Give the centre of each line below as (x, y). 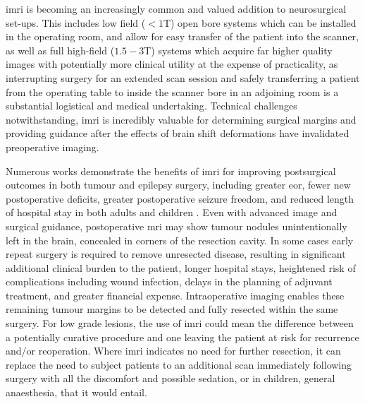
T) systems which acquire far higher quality (238, 50)
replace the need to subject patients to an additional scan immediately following (179, 364)
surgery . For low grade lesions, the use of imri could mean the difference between (180, 323)
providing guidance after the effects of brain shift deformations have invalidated (178, 133)
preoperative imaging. (52, 147)
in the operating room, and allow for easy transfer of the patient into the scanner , (182, 36)
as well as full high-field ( (60, 50)
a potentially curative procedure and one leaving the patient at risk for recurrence (182, 337)
